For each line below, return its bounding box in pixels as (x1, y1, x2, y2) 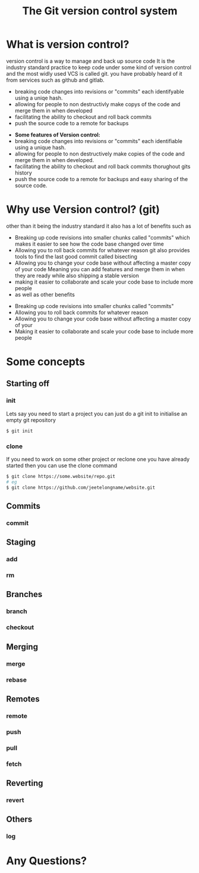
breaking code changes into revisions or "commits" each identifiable (14, 137, 183, 144)
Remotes (6, 694, 40, 704)
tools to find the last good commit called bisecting (14, 253, 138, 260)
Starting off (6, 378, 50, 389)
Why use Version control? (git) (6, 203, 160, 216)
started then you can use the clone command (6, 462, 118, 469)
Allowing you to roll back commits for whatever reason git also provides (14, 246, 190, 254)
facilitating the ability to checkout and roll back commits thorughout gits (14, 163, 191, 170)
